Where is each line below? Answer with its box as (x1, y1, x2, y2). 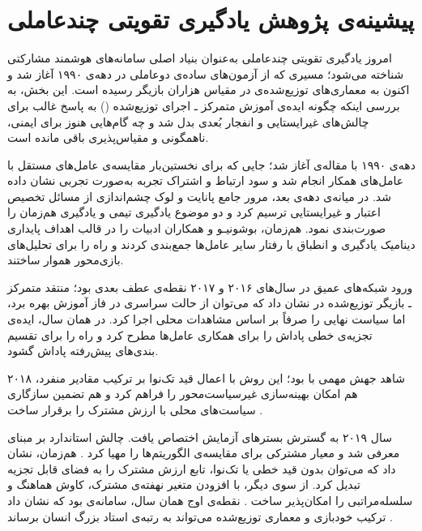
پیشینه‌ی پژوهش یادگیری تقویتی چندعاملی (7, 2, 415, 36)
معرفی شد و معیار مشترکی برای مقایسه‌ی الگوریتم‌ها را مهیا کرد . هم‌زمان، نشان (7, 444, 400, 461)
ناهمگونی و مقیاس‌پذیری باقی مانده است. (7, 129, 209, 146)
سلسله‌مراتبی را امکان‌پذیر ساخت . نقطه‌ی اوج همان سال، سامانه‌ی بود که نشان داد (7, 491, 413, 508)
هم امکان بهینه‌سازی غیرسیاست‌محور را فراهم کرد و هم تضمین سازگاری (7, 385, 358, 402)
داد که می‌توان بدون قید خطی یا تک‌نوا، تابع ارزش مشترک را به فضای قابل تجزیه (7, 460, 396, 477)
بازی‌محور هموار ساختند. (7, 251, 124, 268)
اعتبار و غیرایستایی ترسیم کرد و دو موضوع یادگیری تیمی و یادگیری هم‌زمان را (7, 203, 381, 221)
